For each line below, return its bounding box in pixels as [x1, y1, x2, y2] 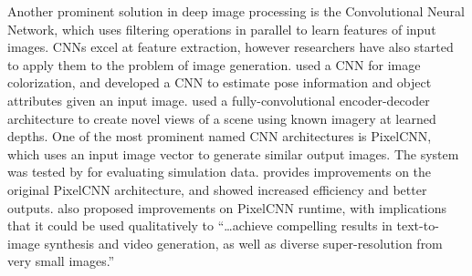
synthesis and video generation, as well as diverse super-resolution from [44, 233, 443, 252]
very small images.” [7, 251, 115, 271]
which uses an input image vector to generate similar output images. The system [7, 144, 459, 163]
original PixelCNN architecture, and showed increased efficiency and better [7, 179, 427, 199]
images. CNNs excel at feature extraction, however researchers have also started [7, 37, 454, 56]
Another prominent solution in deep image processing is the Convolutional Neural [7, 2, 465, 20]
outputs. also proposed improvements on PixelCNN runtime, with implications [7, 198, 447, 217]
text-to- [396, 216, 439, 235]
